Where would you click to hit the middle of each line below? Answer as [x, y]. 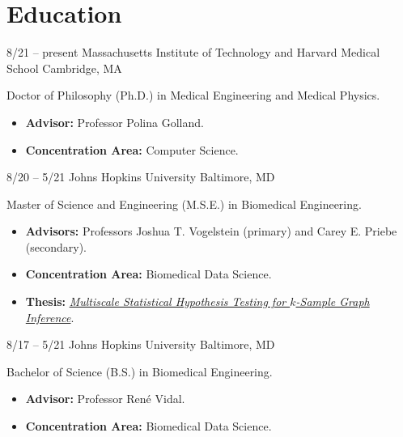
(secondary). [56, 246]
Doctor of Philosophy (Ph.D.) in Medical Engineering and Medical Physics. [193, 95]
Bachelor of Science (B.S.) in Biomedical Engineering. [140, 371]
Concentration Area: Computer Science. [132, 149]
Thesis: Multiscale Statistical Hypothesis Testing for [156, 301]
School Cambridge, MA [64, 68]
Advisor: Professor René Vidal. [105, 399]
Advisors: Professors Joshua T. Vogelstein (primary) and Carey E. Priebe [211, 231]
